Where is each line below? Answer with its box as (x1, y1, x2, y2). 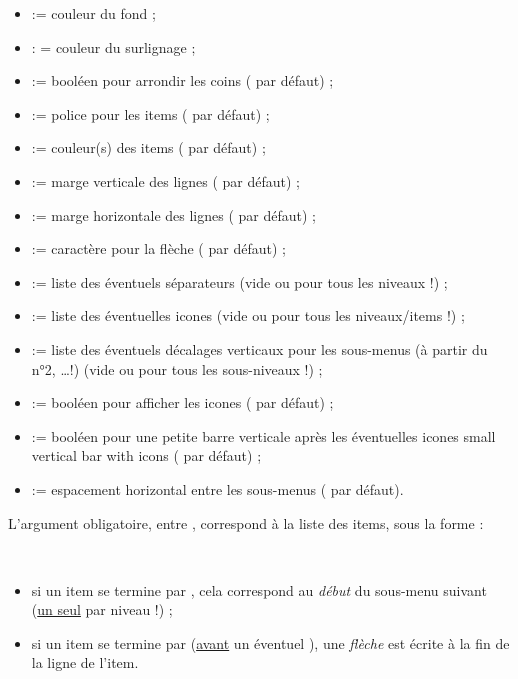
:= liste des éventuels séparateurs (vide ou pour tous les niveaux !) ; (31, 271, 448, 292)
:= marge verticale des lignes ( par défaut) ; (31, 170, 300, 191)
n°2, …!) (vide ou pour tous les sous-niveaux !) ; (31, 358, 323, 379)
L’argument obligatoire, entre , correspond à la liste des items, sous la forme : (8, 512, 484, 533)
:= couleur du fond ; (31, 3, 156, 23)
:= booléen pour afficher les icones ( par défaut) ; (31, 392, 334, 413)
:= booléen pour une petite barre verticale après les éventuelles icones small (31, 425, 496, 446)
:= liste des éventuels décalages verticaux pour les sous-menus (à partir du (31, 338, 488, 359)
